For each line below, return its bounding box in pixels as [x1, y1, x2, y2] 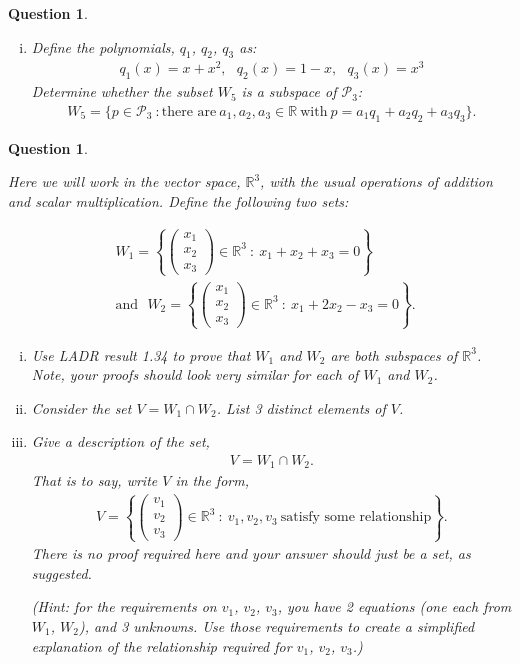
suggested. [31, 562, 92, 583]
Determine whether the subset [31, 81, 213, 102]
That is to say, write [31, 470, 158, 491]
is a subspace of [241, 81, 337, 102]
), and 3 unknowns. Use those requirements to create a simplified [78, 615, 475, 636]
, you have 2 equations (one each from [277, 596, 512, 617]
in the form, [175, 470, 249, 491]
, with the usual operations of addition [260, 171, 493, 192]
